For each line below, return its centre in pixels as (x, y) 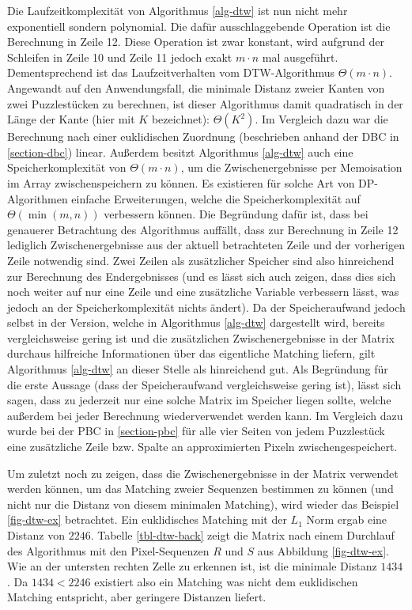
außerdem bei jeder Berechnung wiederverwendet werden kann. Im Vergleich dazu (205, 415)
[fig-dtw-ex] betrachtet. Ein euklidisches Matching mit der (147, 519)
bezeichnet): (180, 119)
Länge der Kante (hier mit (71, 119)
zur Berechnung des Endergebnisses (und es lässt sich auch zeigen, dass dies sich (202, 276)
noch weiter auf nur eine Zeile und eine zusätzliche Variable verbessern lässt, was (203, 292)
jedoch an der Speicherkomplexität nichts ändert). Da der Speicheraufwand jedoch (206, 307)
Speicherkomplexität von (67, 167)
